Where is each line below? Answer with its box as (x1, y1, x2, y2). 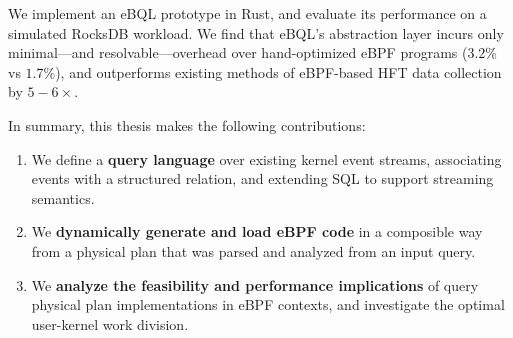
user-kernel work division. (31, 313, 189, 334)
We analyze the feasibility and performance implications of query (31, 274, 479, 295)
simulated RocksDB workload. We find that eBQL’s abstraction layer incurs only (8, 22, 504, 43)
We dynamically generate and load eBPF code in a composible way (31, 221, 483, 242)
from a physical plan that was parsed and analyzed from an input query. (31, 240, 476, 261)
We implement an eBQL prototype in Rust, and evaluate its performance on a (8, 3, 487, 23)
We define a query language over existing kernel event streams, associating (31, 148, 502, 169)
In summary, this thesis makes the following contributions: (8, 114, 366, 135)
